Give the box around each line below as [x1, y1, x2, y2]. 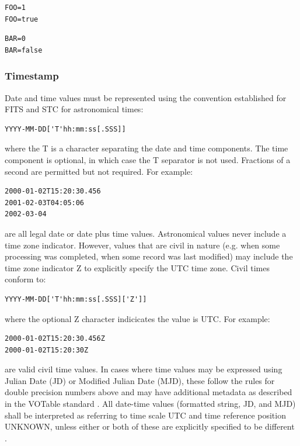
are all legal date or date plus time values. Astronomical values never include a [5, 227, 287, 239]
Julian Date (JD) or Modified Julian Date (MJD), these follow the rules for [5, 374, 275, 386]
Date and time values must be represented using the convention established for [5, 91, 287, 103]
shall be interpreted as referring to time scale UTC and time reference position [5, 409, 286, 421]
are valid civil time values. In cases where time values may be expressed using [5, 363, 282, 375]
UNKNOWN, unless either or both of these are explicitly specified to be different [5, 420, 295, 433]
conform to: [5, 273, 46, 285]
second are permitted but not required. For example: [5, 165, 193, 177]
